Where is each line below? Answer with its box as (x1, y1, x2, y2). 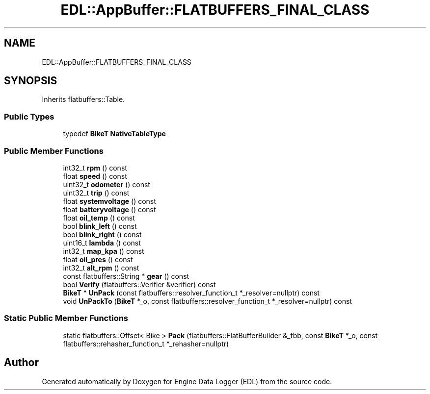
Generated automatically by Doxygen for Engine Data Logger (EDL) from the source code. (42, 377, 332, 386)
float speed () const (63, 172, 127, 180)
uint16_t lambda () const (63, 238, 141, 247)
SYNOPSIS (4, 74, 57, 87)
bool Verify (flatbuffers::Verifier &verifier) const (63, 280, 216, 289)
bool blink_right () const (63, 230, 142, 239)
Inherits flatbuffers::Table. (42, 95, 125, 104)
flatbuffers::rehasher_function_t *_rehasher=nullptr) (63, 339, 229, 348)
